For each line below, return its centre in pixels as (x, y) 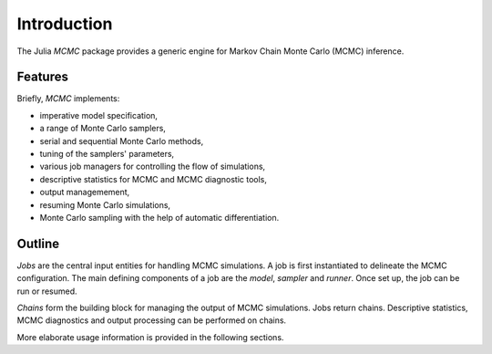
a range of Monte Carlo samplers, (102, 129)
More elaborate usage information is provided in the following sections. (150, 337)
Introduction (65, 24)
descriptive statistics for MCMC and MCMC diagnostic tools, (154, 179)
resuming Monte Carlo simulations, (105, 204)
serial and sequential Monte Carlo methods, (122, 141)
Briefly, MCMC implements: (68, 99)
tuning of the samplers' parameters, (107, 154)
